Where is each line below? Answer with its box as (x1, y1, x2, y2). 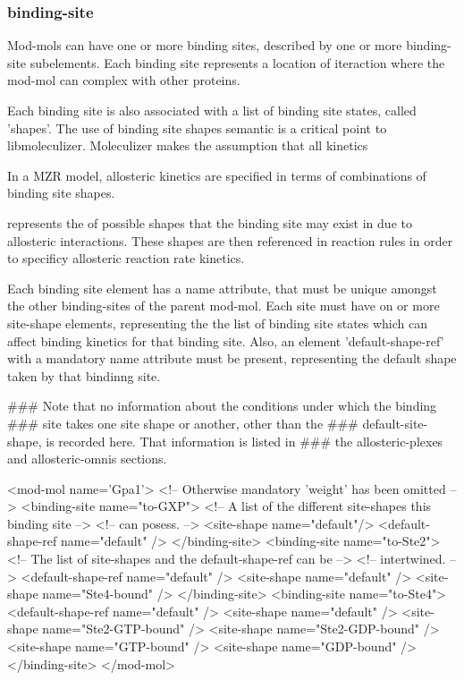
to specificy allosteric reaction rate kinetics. (7, 249, 245, 268)
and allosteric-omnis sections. (7, 449, 167, 468)
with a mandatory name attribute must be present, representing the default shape (7, 349, 457, 368)
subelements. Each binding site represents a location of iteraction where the (30, 53, 445, 72)
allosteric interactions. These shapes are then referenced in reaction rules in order (7, 231, 453, 250)
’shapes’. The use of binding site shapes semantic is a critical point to (7, 118, 387, 137)
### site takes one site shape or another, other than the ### (7, 413, 359, 432)
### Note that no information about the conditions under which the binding (7, 396, 437, 415)
